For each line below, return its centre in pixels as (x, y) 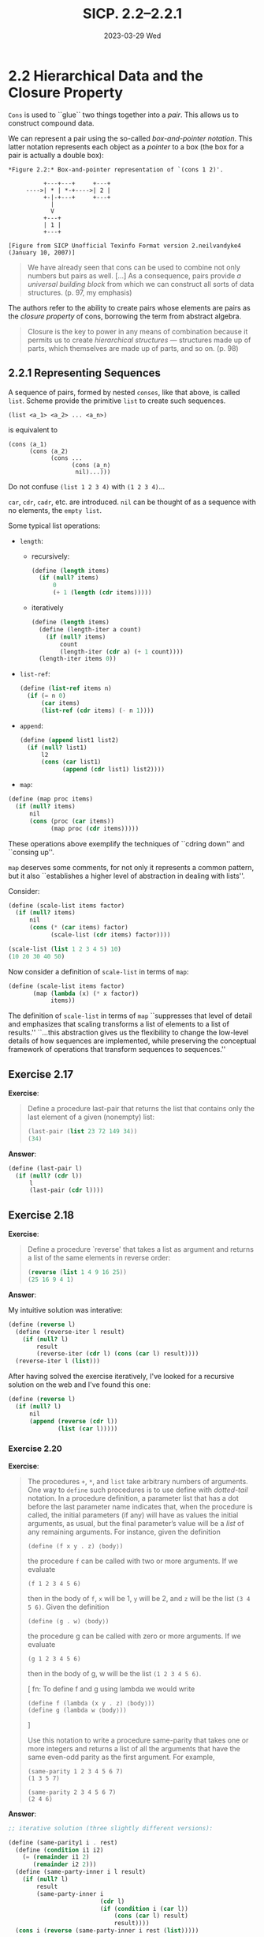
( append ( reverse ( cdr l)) (73, 1421)
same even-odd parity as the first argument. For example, (121, 1757)
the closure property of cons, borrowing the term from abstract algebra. (125, 316)
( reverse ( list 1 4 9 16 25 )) (77, 1272)
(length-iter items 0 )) (77, 659)
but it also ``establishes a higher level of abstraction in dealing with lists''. (127, 876)
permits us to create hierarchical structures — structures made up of (139, 340)
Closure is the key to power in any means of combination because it (138, 331)
